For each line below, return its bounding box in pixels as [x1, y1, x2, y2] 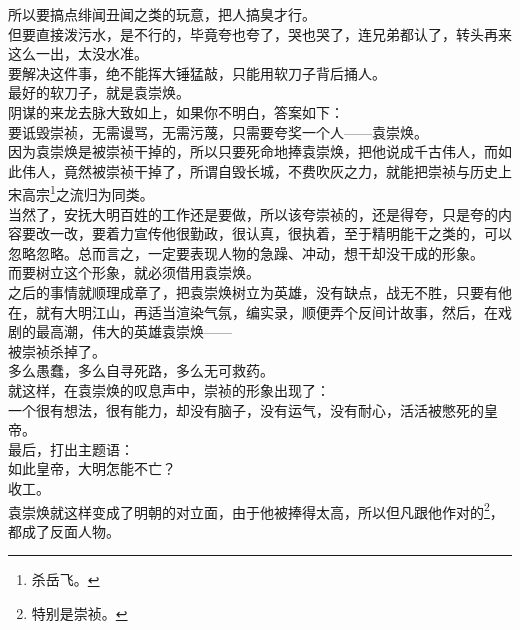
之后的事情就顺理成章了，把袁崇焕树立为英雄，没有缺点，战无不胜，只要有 [8, 281, 498, 302]
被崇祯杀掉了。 [8, 340, 106, 361]
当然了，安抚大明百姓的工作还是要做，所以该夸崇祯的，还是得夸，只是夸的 [8, 203, 498, 224]
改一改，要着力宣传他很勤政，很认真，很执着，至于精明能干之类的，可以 [35, 223, 512, 244]
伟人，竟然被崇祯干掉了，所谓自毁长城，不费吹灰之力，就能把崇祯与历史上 [21, 160, 512, 181]
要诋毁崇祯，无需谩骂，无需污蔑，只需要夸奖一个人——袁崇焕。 [8, 121, 428, 142]
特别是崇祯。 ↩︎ [31, 602, 128, 623]
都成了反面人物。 [8, 520, 120, 541]
